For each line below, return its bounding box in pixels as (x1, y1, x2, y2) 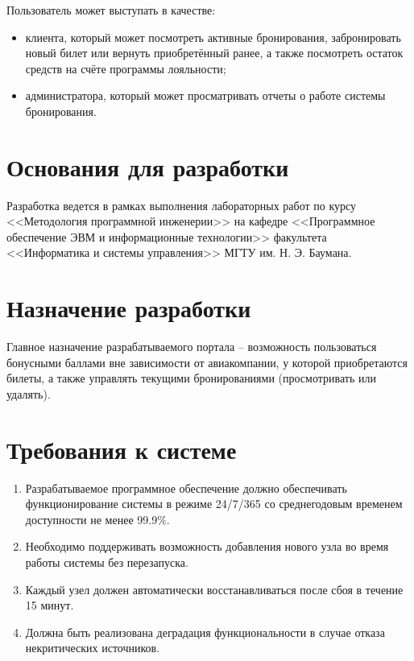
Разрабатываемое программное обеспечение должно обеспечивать (25, 479, 347, 496)
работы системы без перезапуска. (25, 554, 188, 571)
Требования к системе (6, 432, 237, 465)
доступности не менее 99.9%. (25, 510, 170, 527)
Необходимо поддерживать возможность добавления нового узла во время (25, 538, 389, 555)
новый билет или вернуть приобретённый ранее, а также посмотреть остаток (25, 44, 404, 61)
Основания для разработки (6, 150, 289, 183)
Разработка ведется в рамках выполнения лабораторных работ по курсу (6, 196, 357, 213)
